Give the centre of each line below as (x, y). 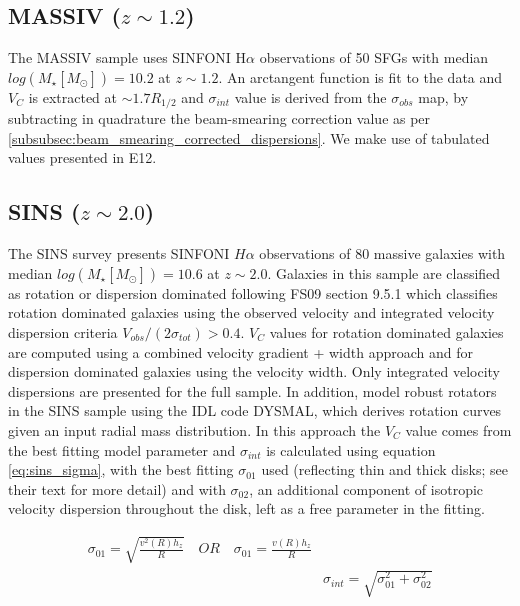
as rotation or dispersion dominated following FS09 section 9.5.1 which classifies (253, 292)
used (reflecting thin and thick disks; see (384, 469)
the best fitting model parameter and (122, 449)
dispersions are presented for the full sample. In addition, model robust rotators (252, 390)
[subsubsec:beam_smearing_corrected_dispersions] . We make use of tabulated (249, 137)
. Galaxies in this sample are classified (384, 272)
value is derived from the (310, 96)
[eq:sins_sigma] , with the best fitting (121, 469)
